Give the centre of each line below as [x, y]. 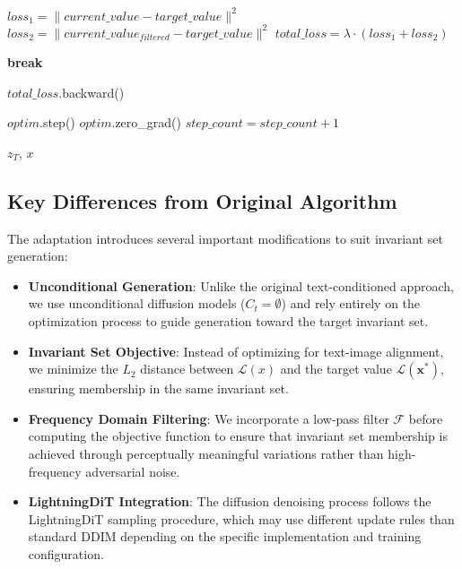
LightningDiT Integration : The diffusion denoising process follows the [230, 501]
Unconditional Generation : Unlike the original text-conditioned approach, [241, 285]
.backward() [92, 92]
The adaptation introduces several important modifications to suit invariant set [225, 238]
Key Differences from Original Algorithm [202, 200]
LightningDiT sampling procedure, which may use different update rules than [241, 518]
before [426, 418]
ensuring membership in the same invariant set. [158, 388]
